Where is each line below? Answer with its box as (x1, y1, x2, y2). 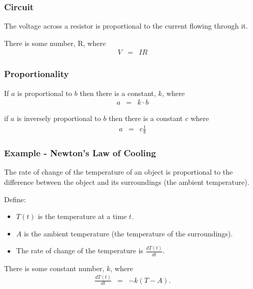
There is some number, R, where (4, 37, 106, 48)
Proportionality (4, 67, 69, 80)
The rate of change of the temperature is (16, 245, 143, 256)
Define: (4, 194, 26, 204)
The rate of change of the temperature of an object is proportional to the (4, 166, 233, 177)
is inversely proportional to (16, 113, 101, 124)
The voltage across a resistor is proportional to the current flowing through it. (4, 20, 248, 31)
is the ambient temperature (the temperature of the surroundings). (23, 228, 233, 238)
